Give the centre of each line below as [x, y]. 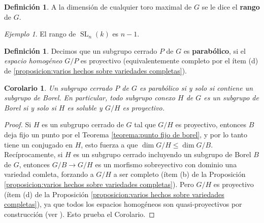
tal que [145, 124]
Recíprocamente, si [34, 154]
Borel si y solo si [30, 107]
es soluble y [85, 107]
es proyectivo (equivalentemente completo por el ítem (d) [169, 61]
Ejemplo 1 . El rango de [40, 34]
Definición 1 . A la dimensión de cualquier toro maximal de [98, 7]
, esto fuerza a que [109, 144]
